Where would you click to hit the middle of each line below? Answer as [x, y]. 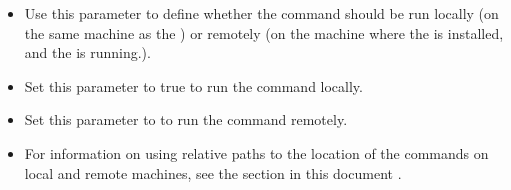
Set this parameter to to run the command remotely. [186, 119]
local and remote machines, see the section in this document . [213, 172]
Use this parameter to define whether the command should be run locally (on [261, 13]
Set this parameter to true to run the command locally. [193, 85]
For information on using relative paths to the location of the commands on [256, 152]
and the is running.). [87, 52]
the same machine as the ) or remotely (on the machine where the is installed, [264, 32]
